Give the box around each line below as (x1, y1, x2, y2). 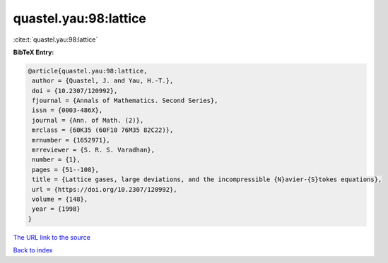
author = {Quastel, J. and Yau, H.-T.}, (32, 77, 174, 85)
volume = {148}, (32, 195, 88, 203)
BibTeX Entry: (13, 48, 54, 56)
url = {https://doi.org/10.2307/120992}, (32, 185, 177, 193)
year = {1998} (32, 205, 81, 213)
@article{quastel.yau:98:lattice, (28, 67, 148, 75)
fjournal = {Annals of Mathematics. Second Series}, (32, 97, 218, 105)
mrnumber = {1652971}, (32, 136, 111, 144)
